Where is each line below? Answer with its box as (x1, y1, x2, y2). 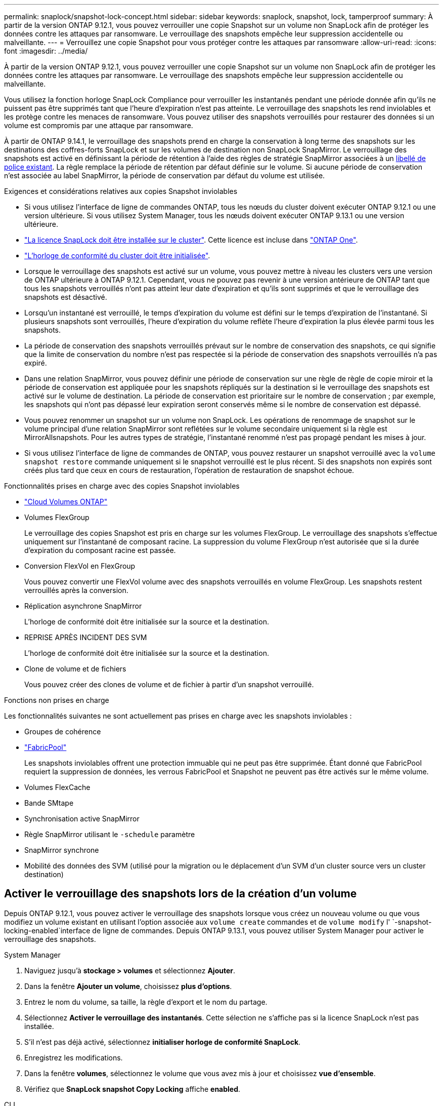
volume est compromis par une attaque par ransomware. (4, 121, 193, 130)
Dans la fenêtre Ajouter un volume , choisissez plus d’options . (24, 981, 232, 991)
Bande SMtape (24, 799, 74, 807)
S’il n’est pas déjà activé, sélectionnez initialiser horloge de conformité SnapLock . (24, 1037, 301, 1046)
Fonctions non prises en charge (4, 696, 109, 704)
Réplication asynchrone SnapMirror (24, 602, 142, 610)
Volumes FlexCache (24, 783, 91, 792)
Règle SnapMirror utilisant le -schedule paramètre (24, 830, 195, 839)
